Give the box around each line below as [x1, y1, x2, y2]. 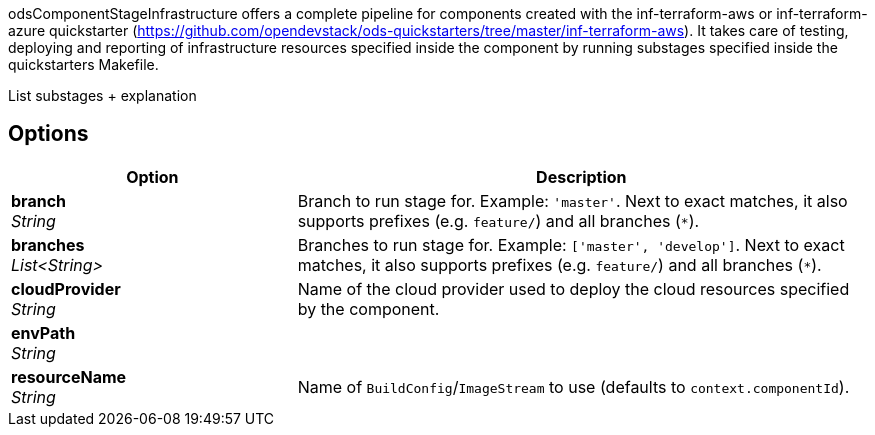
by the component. [297, 298, 440, 319]
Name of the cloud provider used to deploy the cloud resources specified [297, 278, 850, 299]
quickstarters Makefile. [8, 56, 159, 73]
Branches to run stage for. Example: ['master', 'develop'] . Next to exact [297, 234, 845, 255]
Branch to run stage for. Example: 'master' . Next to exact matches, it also [297, 190, 848, 211]
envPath [11, 322, 76, 343]
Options [8, 121, 89, 147]
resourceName [11, 366, 127, 387]
